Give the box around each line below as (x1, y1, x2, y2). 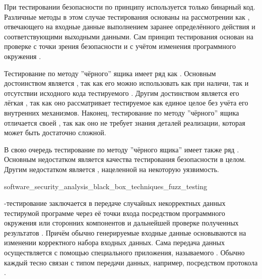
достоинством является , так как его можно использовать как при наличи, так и (4, 78, 249, 88)
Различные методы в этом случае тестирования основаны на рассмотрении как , (4, 11, 250, 22)
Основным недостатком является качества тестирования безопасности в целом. (4, 154, 246, 164)
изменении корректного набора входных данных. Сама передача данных (4, 237, 225, 248)
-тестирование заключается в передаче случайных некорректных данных (4, 198, 226, 208)
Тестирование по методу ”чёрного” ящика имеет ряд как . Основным (4, 68, 216, 78)
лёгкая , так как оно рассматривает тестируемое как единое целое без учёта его (4, 97, 248, 108)
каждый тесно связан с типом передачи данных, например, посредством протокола (4, 257, 258, 267)
